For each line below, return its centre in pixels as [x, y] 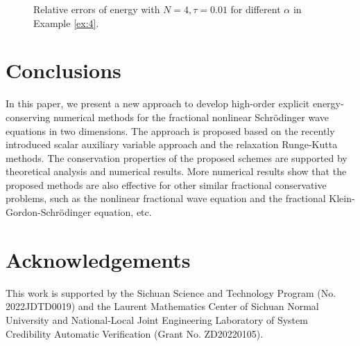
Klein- [342, 198]
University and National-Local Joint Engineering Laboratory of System [157, 319]
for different [256, 9]
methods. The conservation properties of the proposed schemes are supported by [177, 157]
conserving [28, 117]
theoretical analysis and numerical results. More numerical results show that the [176, 171]
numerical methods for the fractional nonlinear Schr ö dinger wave [191, 117]
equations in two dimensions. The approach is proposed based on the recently [170, 130]
